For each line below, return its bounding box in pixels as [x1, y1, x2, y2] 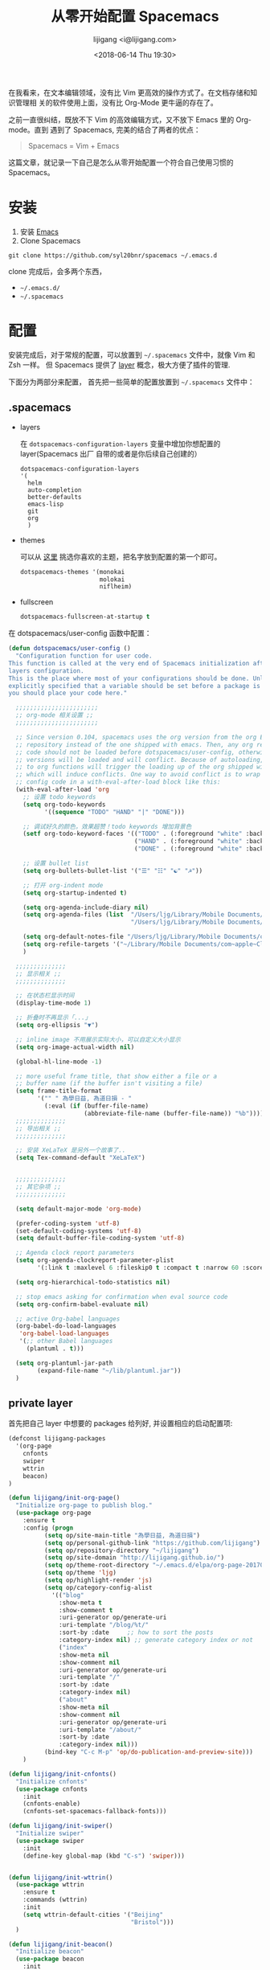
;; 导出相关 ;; [15, 1124, 62, 1132]
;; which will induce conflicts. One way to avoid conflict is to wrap [15, 771, 261, 779]
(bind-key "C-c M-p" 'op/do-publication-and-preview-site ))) [43, 1748, 253, 1756]
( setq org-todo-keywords [22, 801, 106, 809]
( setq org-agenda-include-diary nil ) [22, 903, 149, 911]
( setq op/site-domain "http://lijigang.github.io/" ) [43, 1554, 225, 1562]
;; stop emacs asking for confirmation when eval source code [15, 1292, 228, 1300]
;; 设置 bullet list [22, 859, 89, 867]
